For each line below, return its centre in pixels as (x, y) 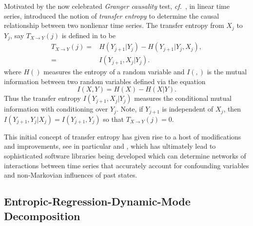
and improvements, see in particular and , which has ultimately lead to (110, 146)
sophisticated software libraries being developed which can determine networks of (125, 155)
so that (114, 119)
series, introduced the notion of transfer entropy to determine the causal (112, 15)
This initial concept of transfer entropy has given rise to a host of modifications (123, 136)
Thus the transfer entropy (42, 98)
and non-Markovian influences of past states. (71, 175)
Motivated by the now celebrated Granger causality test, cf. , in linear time (117, 6)
